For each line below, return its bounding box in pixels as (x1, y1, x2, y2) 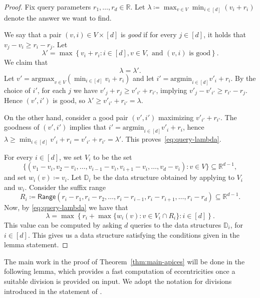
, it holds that (203, 29, 246, 40)
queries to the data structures (130, 220, 221, 230)
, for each (37, 84, 66, 95)
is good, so (53, 95, 86, 106)
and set (4, 172, 27, 182)
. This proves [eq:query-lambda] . (121, 134, 221, 144)
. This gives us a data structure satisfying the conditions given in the (28, 229, 240, 240)
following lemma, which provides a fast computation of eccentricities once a (4, 266, 235, 276)
